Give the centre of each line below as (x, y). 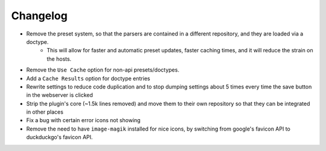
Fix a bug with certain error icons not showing (84, 120)
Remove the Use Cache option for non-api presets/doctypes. (103, 70)
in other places (45, 112)
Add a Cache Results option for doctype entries (88, 78)
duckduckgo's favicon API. (59, 137)
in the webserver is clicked (60, 95)
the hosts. (59, 59)
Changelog (39, 16)
